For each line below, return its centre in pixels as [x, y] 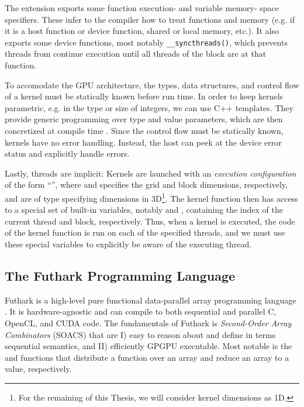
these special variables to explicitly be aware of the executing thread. [128, 244]
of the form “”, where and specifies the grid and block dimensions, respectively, [146, 184]
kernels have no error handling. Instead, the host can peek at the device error [143, 142]
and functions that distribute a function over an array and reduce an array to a [147, 357]
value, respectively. [38, 369]
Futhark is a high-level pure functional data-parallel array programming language [151, 300]
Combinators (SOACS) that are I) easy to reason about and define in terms [140, 334]
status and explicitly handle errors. [67, 154]
